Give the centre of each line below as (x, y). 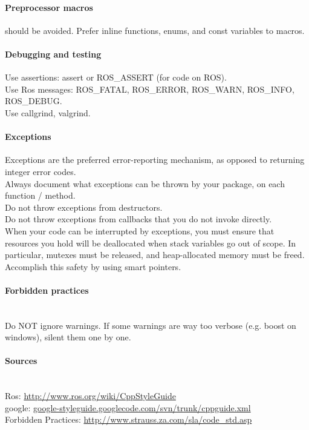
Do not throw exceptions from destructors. (84, 207)
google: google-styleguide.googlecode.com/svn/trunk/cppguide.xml (128, 407)
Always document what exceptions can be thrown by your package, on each (145, 183)
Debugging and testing (53, 54)
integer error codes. (41, 171)
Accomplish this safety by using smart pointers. (93, 266)
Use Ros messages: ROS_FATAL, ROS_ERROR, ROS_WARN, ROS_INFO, (150, 89)
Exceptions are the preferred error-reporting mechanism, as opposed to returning (155, 160)
